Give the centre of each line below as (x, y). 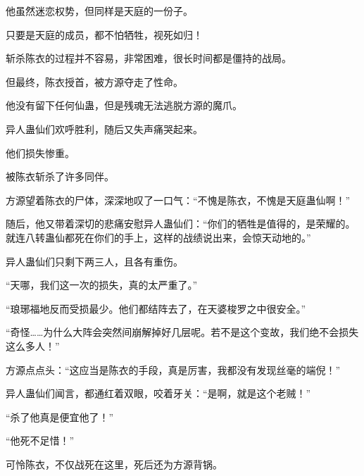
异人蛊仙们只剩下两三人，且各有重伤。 (94, 261)
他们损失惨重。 (40, 152)
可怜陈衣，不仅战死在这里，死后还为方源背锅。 (114, 464)
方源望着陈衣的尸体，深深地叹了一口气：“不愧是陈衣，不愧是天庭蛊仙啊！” (178, 200)
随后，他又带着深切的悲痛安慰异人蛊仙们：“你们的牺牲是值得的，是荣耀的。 (181, 224)
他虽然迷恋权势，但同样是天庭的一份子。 (99, 11)
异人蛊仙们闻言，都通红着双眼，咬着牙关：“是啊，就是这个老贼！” (158, 393)
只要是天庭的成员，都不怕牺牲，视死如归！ (104, 34)
